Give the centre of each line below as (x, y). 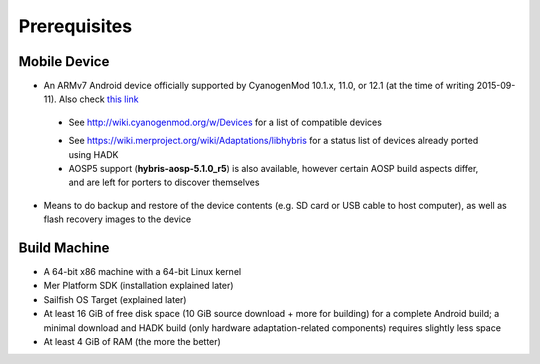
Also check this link (98, 99)
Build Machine (64, 248)
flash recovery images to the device (117, 219)
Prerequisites (75, 26)
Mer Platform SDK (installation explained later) (138, 286)
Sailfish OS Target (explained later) (115, 299)
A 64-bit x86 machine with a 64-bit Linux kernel (142, 272)
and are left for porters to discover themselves (164, 182)
